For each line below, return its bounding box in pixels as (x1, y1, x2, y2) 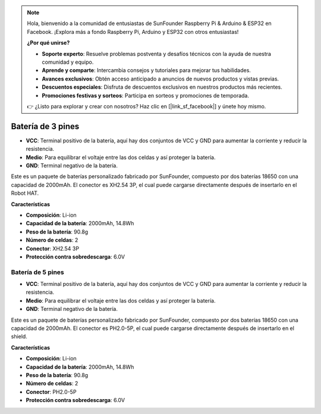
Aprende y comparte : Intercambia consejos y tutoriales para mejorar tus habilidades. (42, 67, 251, 74)
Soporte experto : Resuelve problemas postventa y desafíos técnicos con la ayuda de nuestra (42, 50, 272, 57)
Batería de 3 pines (11, 121, 80, 131)
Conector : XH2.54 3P (26, 245, 80, 252)
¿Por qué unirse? (27, 39, 70, 46)
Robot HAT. (11, 189, 39, 197)
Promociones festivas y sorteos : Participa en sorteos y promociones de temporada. (42, 92, 250, 99)
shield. (11, 333, 28, 340)
